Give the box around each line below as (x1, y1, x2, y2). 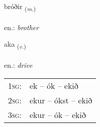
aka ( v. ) (4, 39, 26, 51)
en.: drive (4, 60, 32, 70)
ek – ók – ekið (29, 79, 78, 91)
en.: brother (4, 22, 39, 32)
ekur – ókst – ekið (29, 94, 92, 106)
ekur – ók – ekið (29, 108, 86, 120)
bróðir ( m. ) (4, 1, 36, 13)
